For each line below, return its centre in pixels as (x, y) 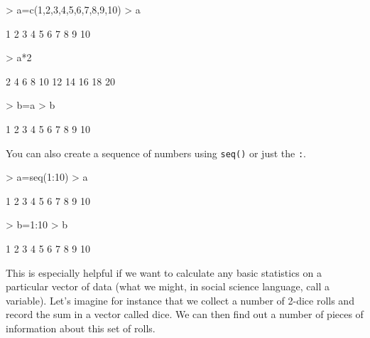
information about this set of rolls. (81, 328)
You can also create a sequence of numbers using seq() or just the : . (156, 153)
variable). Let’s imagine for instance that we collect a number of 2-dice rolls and (180, 300)
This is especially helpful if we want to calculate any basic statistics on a (164, 272)
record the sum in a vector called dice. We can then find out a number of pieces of (185, 314)
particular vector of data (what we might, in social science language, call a (168, 286)
